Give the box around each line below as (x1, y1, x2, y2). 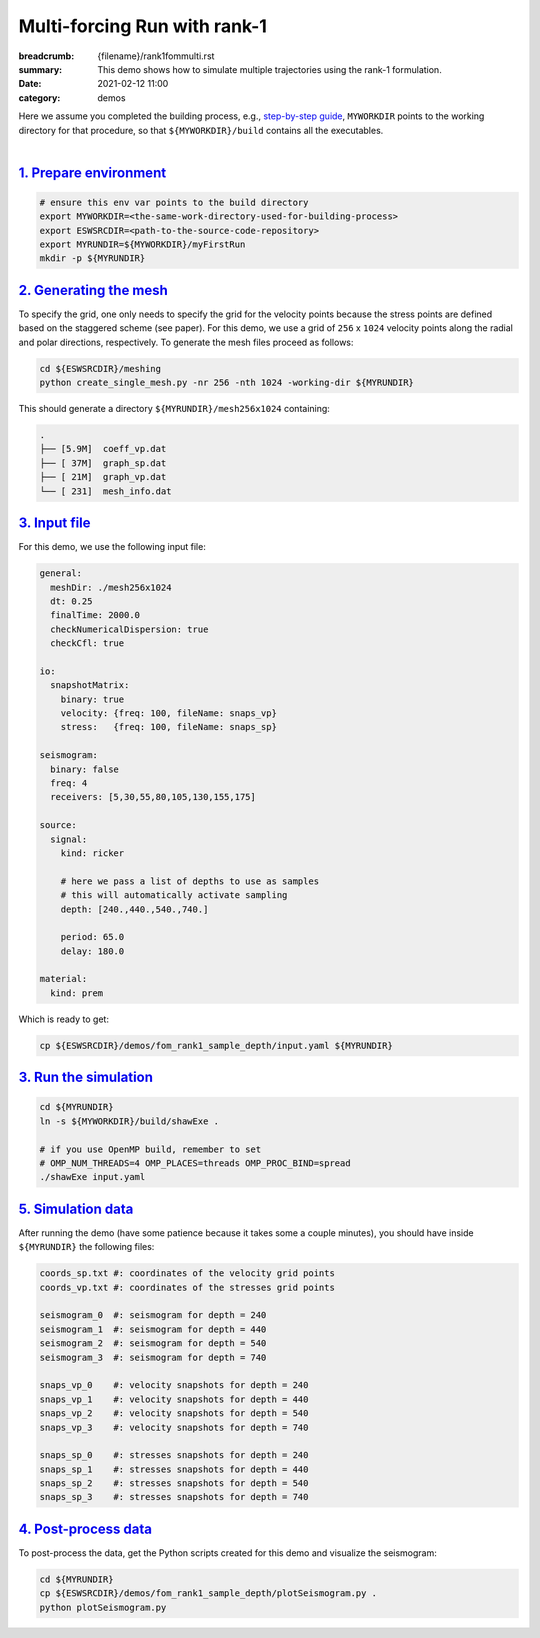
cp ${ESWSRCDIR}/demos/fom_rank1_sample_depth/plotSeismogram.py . (39, 1588, 378, 1599)
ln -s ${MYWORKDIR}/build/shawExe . (39, 1115, 220, 1127)
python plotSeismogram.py (39, 1601, 167, 1613)
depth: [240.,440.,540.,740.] (60, 903, 209, 915)
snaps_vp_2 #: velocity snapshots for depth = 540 (39, 1408, 309, 1419)
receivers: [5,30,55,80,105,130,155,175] (50, 791, 257, 803)
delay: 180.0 (60, 945, 125, 957)
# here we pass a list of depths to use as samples (60, 875, 320, 887)
